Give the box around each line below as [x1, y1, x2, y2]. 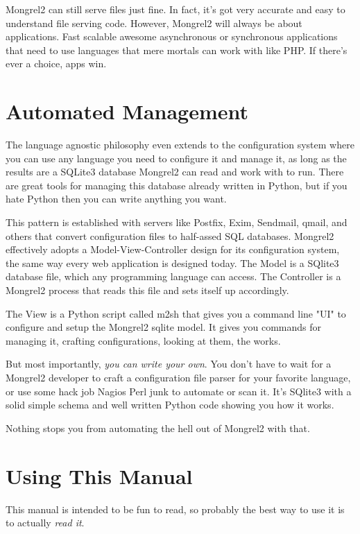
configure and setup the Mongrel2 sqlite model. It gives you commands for [6, 320, 322, 334]
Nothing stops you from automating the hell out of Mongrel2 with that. [6, 420, 310, 435]
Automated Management [6, 97, 249, 126]
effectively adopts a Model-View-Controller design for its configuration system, [6, 242, 340, 257]
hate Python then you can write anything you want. [6, 191, 227, 206]
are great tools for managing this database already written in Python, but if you [6, 178, 348, 192]
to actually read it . [6, 515, 85, 530]
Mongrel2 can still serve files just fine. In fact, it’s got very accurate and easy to [6, 2, 345, 16]
